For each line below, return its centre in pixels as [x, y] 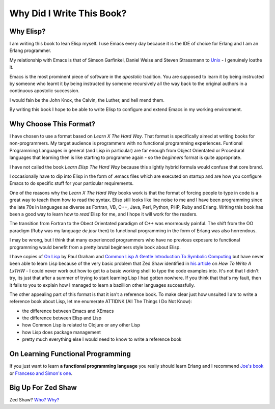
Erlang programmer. [30, 50]
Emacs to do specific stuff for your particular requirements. [72, 183]
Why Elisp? [28, 31]
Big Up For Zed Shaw [43, 388]
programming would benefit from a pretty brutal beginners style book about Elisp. [95, 247]
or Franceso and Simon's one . [41, 373]
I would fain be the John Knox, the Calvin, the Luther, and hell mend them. [87, 100]
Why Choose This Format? [52, 124]
